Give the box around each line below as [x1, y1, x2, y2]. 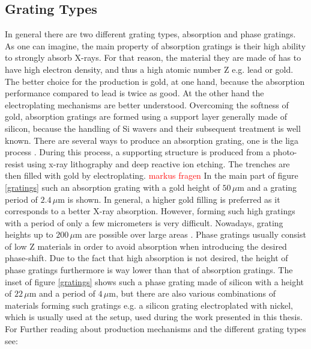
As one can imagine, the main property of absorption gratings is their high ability [5, 39, 306, 52]
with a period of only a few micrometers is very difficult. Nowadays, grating [5, 216, 283, 229]
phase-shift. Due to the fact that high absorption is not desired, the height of [5, 252, 288, 264]
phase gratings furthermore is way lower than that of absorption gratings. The [5, 264, 293, 276]
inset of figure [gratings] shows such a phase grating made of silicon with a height [5, 275, 304, 288]
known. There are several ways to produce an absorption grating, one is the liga [5, 134, 298, 146]
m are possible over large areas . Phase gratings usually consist [75, 228, 306, 241]
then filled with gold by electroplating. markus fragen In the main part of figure [5, 169, 298, 182]
